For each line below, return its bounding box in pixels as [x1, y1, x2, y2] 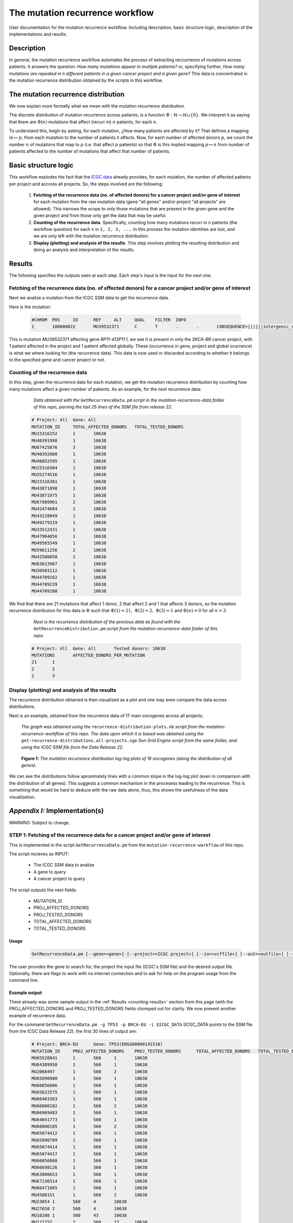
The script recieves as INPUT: [9, 851, 69, 857]
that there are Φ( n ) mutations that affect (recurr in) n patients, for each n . [9, 119, 158, 125]
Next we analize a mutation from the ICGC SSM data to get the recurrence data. [9, 295, 169, 301]
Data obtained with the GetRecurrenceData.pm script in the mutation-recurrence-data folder [33, 397, 225, 403]
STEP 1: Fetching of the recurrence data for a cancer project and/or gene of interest [9, 832, 211, 838]
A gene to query [33, 869, 66, 875]
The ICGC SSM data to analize [33, 862, 95, 868]
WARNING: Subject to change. [9, 819, 70, 825]
